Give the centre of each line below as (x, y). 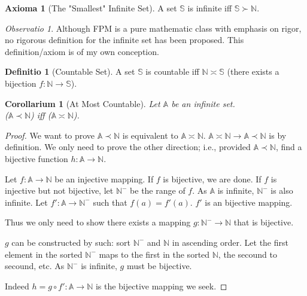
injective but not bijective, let (59, 190)
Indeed (17, 286)
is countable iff (172, 71)
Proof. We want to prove (50, 135)
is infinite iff (210, 8)
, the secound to (247, 254)
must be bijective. (159, 266)
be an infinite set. (203, 103)
